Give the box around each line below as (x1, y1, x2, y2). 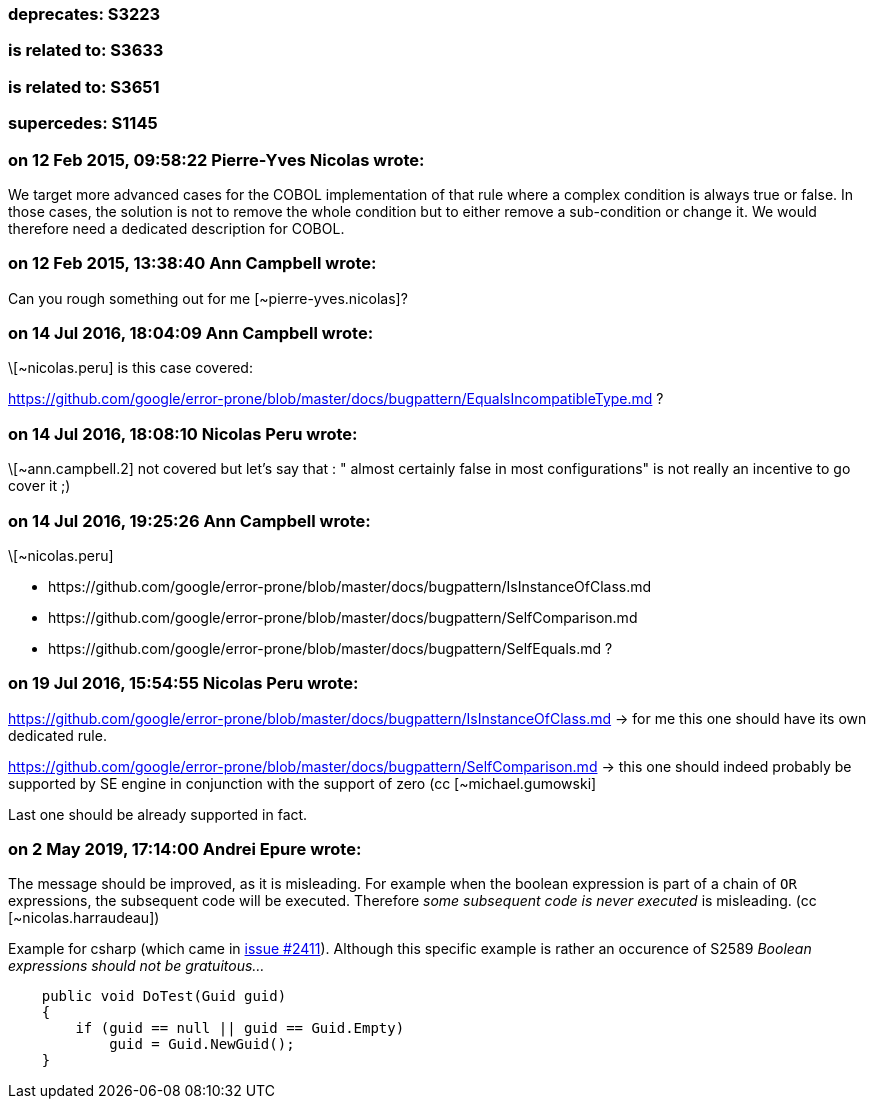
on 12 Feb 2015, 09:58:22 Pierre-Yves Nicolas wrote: (8, 149, 425, 170)
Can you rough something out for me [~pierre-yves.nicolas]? (8, 289, 408, 307)
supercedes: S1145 (8, 113, 158, 134)
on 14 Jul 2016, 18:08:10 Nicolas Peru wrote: (8, 423, 358, 444)
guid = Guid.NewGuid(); (109, 1036, 295, 1053)
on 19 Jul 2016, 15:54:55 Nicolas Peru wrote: (8, 673, 359, 694)
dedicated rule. (8, 726, 107, 744)
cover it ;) (8, 477, 71, 495)
